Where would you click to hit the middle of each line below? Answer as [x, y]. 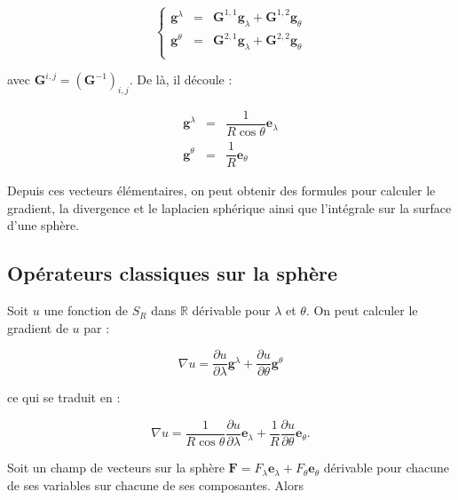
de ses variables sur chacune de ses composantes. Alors [156, 484]
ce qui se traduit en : [64, 397]
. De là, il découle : [181, 79]
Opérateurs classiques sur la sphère [173, 273]
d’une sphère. [43, 225]
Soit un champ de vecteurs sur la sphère [116, 468]
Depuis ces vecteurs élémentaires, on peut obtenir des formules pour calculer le [221, 190]
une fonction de [86, 310]
